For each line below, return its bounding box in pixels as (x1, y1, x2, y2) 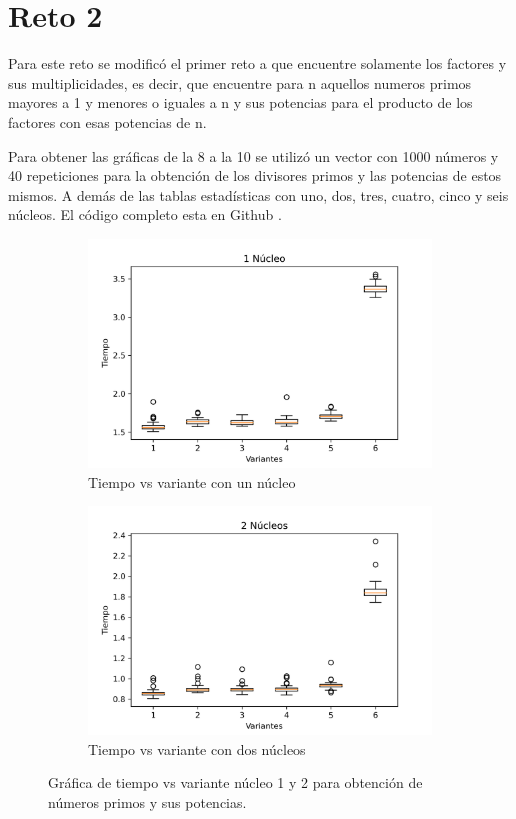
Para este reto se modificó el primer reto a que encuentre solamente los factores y (8, 53, 507, 74)
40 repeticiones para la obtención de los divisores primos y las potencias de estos (8, 165, 502, 186)
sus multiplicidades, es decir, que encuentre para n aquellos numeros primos (8, 72, 472, 93)
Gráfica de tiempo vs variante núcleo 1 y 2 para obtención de (48, 772, 423, 793)
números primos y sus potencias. (48, 792, 247, 813)
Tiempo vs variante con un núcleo (88, 471, 296, 492)
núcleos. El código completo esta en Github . (8, 204, 282, 225)
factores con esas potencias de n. (8, 111, 207, 132)
